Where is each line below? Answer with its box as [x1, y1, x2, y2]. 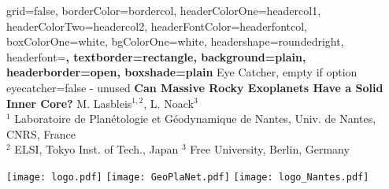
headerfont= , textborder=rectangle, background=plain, [6, 48, 306, 65]
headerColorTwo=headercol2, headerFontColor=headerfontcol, [6, 17, 307, 34]
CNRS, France [6, 125, 76, 142]
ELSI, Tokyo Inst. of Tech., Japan [14, 141, 179, 157]
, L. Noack [143, 94, 194, 111]
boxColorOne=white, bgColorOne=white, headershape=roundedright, [6, 33, 344, 50]
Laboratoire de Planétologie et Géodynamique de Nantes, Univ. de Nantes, [14, 110, 376, 127]
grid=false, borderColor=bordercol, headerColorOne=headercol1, [6, 2, 321, 18]
